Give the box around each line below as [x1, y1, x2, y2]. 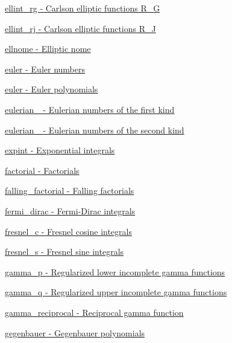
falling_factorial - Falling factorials [5, 184, 134, 197]
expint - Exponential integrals [5, 144, 115, 156]
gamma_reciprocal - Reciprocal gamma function [5, 306, 184, 318]
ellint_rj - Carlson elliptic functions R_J [5, 22, 156, 34]
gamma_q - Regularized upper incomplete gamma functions [5, 286, 227, 298]
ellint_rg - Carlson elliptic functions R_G [5, 2, 160, 14]
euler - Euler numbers [5, 62, 85, 75]
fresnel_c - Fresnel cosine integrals [5, 225, 132, 237]
